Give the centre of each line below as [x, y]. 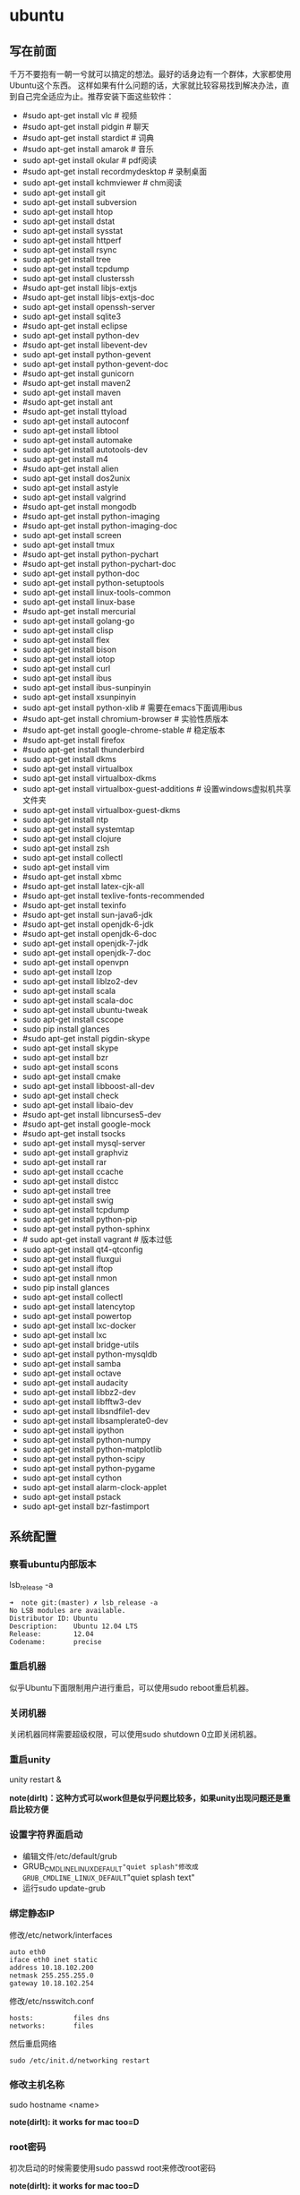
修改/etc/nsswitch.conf [52, 2001]
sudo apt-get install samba [72, 1363]
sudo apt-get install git [64, 193]
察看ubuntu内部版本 [53, 1565]
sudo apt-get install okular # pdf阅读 [90, 160]
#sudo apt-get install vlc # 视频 [80, 116]
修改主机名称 [37, 2085]
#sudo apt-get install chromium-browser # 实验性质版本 [125, 719]
